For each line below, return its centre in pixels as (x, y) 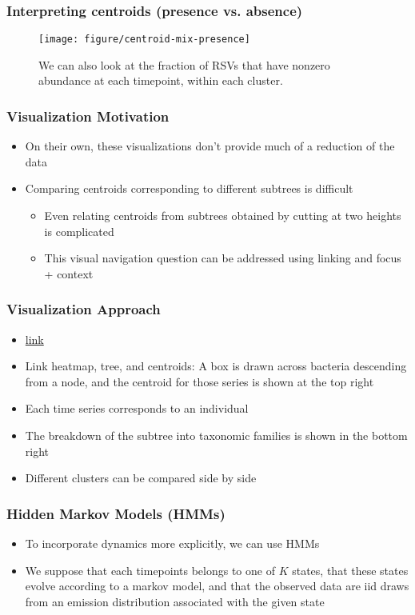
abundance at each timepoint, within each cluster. (161, 80)
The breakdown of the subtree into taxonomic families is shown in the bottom (216, 435)
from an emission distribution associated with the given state (175, 601)
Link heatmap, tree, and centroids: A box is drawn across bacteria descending (216, 366)
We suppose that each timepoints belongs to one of (150, 570)
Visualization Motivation (88, 116)
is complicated (79, 231)
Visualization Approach (84, 309)
